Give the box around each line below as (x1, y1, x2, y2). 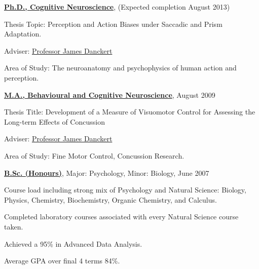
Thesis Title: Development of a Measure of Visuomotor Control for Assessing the (4, 106, 255, 117)
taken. (4, 221, 23, 232)
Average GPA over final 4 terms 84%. (4, 255, 120, 266)
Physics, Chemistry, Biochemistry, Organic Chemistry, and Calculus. (4, 194, 217, 205)
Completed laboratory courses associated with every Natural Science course (4, 211, 239, 222)
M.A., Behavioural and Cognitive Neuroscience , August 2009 (4, 89, 215, 100)
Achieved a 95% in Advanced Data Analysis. (4, 238, 142, 249)
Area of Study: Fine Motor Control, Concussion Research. (4, 150, 184, 161)
